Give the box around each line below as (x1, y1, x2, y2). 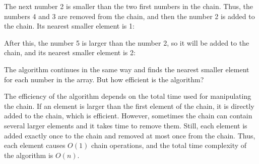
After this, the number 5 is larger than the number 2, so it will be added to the (4, 37, 249, 48)
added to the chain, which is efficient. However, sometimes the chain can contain (4, 110, 252, 121)
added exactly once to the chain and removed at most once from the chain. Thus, (4, 130, 255, 140)
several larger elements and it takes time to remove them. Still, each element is (4, 120, 247, 130)
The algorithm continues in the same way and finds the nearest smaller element (4, 64, 249, 74)
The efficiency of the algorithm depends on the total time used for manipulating (4, 91, 251, 101)
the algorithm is (4, 149, 53, 160)
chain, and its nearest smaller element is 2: (4, 47, 136, 58)
